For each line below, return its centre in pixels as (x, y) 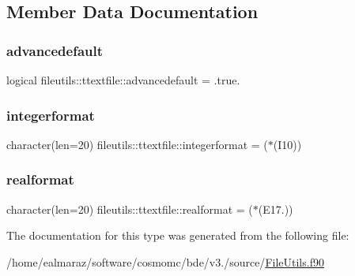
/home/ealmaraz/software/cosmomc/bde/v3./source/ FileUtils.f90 (165, 261)
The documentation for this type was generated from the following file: (178, 235)
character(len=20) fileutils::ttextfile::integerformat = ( (137, 144)
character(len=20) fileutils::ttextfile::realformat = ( (130, 209)
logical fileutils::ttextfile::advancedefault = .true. (123, 80)
